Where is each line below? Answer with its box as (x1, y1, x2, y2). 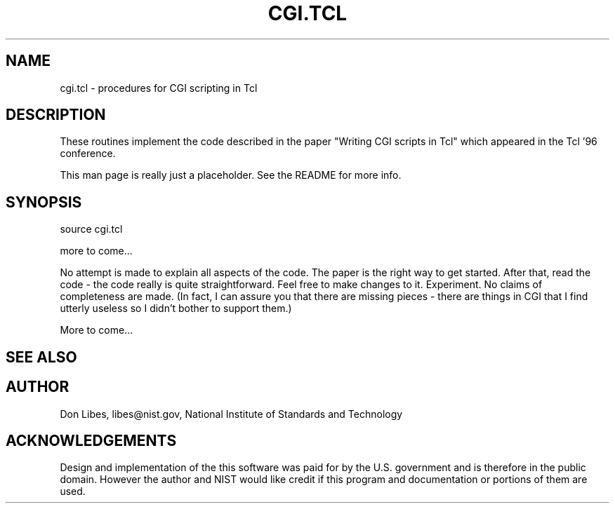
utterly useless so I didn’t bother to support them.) (60, 302, 292, 315)
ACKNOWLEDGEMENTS (6, 431, 177, 449)
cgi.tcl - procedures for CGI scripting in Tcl (60, 81, 258, 94)
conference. (60, 147, 116, 160)
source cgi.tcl (60, 223, 123, 236)
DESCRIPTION (6, 106, 106, 124)
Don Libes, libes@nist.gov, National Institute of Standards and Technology (60, 407, 403, 420)
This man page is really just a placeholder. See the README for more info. (60, 169, 402, 182)
